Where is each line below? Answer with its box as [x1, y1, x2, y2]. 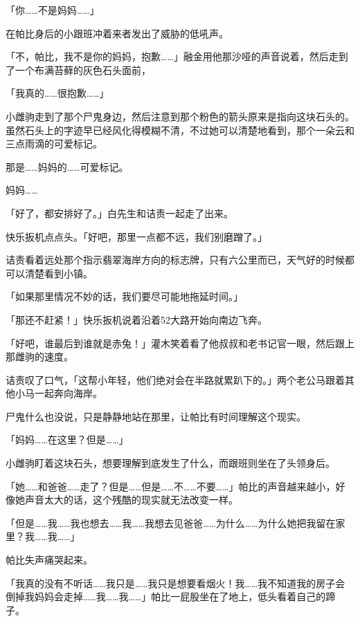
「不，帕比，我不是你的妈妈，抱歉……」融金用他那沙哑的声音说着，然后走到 [6, 49, 348, 64]
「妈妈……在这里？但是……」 [6, 432, 129, 447]
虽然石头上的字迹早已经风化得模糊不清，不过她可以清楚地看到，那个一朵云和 [6, 122, 354, 137]
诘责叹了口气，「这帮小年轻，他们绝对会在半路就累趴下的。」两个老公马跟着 [6, 372, 345, 387]
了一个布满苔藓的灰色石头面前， [6, 62, 151, 77]
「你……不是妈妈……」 [6, 3, 100, 17]
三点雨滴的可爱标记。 [6, 136, 102, 151]
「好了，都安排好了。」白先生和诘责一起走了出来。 [6, 205, 233, 220]
